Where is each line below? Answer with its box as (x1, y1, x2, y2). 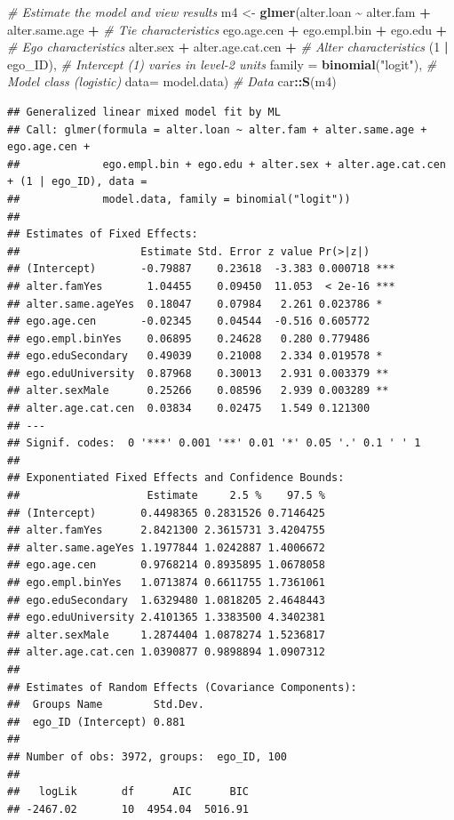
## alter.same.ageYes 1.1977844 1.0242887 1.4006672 (7, 541, 325, 554)
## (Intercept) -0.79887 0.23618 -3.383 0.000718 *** (7, 262, 395, 276)
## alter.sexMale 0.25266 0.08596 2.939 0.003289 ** (7, 384, 389, 398)
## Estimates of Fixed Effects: (7, 228, 198, 241)
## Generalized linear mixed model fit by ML (7, 105, 281, 118)
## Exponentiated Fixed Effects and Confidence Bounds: (7, 471, 345, 485)
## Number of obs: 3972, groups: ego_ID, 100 (7, 750, 287, 763)
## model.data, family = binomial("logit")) (7, 192, 351, 205)
